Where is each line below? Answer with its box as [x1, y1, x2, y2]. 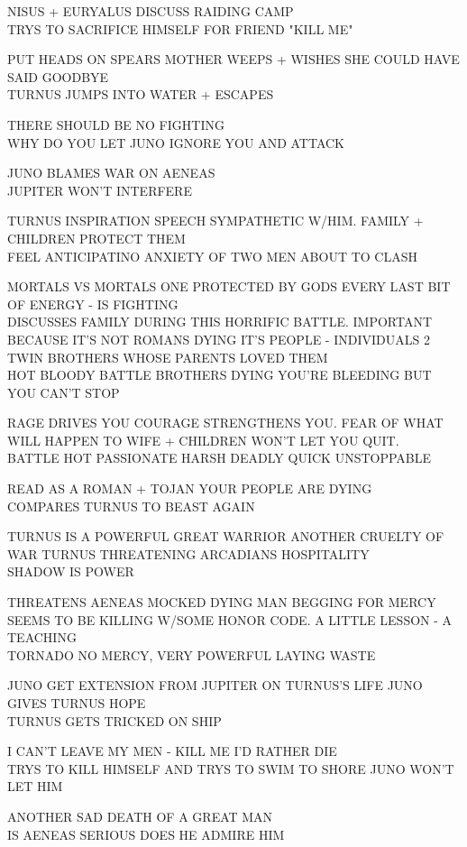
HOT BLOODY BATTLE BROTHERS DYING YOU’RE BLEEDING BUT [7, 365, 432, 384]
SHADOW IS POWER [7, 562, 134, 581]
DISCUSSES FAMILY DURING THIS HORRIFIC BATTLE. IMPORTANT [7, 312, 433, 331]
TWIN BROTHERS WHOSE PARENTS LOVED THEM [7, 347, 328, 366]
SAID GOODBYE [7, 67, 109, 86]
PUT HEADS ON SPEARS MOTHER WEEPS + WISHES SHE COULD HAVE [7, 50, 460, 69]
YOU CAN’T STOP [7, 382, 120, 401]
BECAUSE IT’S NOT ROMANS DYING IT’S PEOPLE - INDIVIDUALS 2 [7, 329, 430, 348]
